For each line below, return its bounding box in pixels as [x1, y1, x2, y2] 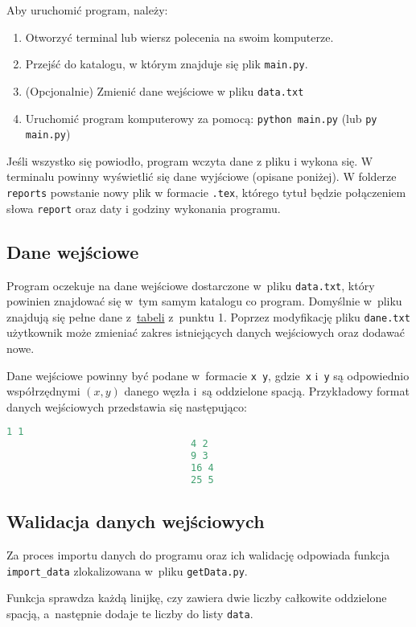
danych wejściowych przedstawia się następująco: [6, 398, 247, 415]
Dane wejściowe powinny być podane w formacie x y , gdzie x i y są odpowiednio [6, 367, 410, 383]
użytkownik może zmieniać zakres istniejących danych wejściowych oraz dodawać [6, 324, 405, 341]
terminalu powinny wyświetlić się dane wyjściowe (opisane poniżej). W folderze [6, 168, 397, 185]
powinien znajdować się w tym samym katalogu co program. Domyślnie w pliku [6, 293, 402, 309]
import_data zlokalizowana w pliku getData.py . [6, 562, 248, 579]
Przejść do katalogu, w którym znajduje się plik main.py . [25, 55, 308, 72]
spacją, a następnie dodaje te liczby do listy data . [6, 604, 253, 621]
